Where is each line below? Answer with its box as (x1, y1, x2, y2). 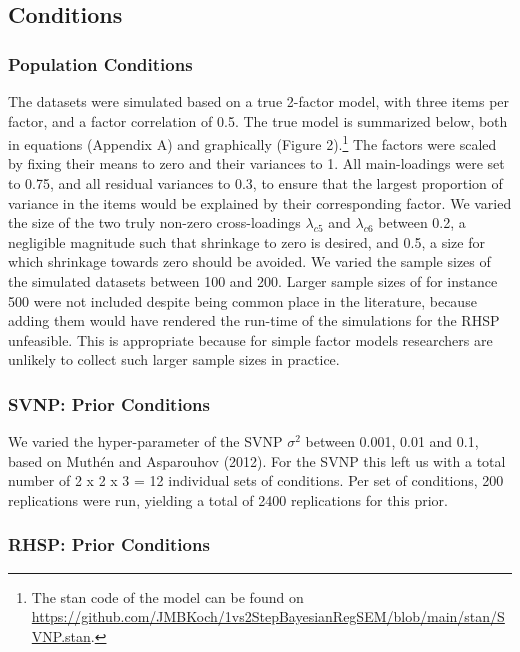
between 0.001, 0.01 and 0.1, (305, 431, 479, 452)
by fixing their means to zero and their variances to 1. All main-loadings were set (8, 153, 505, 174)
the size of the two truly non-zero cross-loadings (8, 212, 301, 233)
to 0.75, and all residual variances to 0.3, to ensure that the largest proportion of (8, 173, 503, 194)
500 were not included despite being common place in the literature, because (8, 290, 477, 311)
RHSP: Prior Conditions (8, 532, 210, 557)
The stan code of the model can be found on (31, 586, 304, 607)
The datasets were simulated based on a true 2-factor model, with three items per (8, 91, 510, 111)
